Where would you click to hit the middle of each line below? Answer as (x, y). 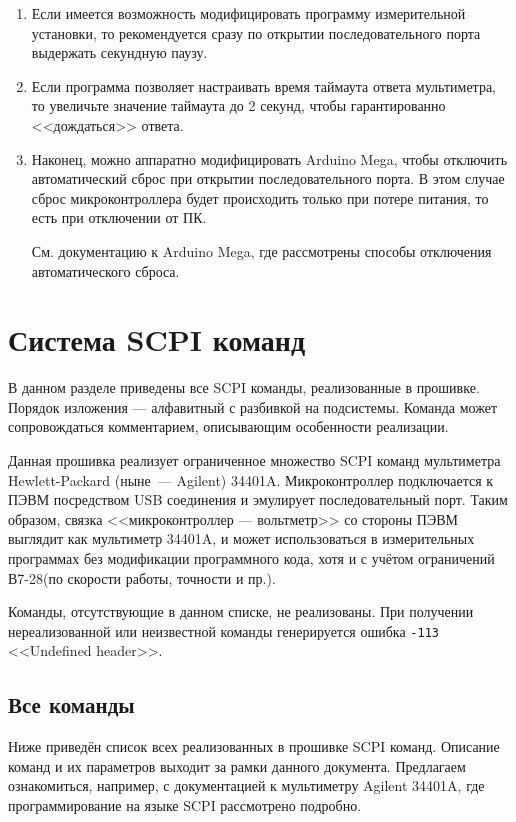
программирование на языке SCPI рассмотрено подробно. (185, 805)
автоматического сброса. (105, 270)
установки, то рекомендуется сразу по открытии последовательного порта (256, 32)
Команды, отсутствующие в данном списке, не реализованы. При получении (241, 611)
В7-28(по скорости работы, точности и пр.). (142, 577)
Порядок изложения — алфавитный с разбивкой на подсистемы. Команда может (253, 406)
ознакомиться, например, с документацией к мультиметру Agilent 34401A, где (246, 785)
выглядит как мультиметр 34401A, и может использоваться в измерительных (241, 538)
